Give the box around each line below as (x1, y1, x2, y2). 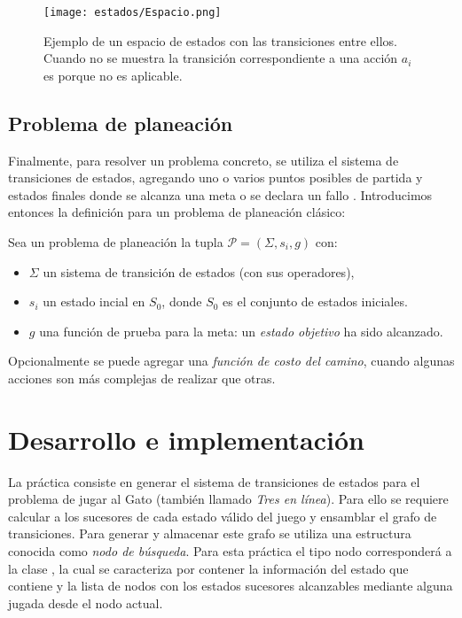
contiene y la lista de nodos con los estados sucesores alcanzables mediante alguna (8, 576, 453, 595)
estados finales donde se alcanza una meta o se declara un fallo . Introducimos (8, 185, 433, 204)
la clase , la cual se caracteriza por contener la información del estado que (8, 559, 409, 577)
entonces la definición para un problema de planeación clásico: (8, 203, 346, 221)
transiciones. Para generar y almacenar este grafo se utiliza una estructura (8, 524, 411, 543)
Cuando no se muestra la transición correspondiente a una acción (43, 49, 398, 67)
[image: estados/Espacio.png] (43, 6, 222, 19)
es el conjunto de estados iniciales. (223, 292, 408, 311)
